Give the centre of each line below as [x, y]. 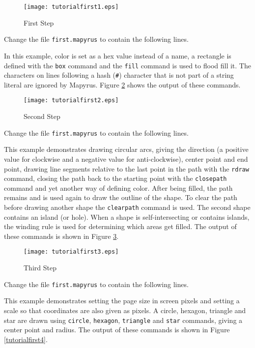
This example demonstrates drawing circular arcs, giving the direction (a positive [126, 149]
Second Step [42, 116]
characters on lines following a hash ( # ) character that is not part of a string [119, 75]
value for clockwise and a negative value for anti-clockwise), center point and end [126, 159]
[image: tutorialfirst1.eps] [71, 7]
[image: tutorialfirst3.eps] [71, 252]
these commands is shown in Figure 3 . [61, 236]
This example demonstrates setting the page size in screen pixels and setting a [122, 301]
